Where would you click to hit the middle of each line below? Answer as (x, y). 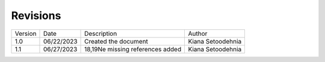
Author (198, 33)
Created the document (116, 41)
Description (101, 33)
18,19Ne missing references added (133, 49)
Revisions (36, 15)
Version (26, 33)
